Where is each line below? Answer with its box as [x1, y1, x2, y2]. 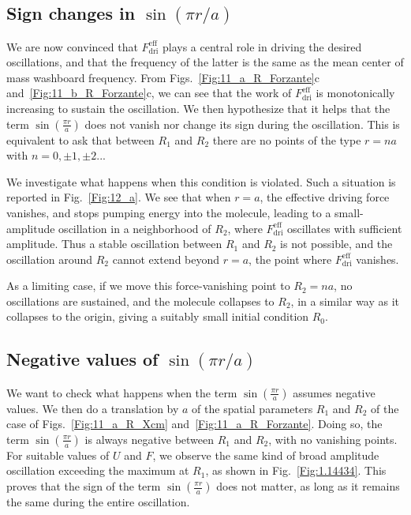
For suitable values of [6, 446, 110, 463]
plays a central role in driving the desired [163, 38, 362, 55]
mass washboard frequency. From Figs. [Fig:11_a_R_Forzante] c [6, 69, 319, 85]
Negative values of [6, 347, 159, 371]
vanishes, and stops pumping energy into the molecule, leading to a [6, 204, 331, 220]
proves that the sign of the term [6, 478, 161, 494]
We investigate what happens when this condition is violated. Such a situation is [6, 173, 396, 190]
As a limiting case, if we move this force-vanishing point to [6, 277, 290, 294]
